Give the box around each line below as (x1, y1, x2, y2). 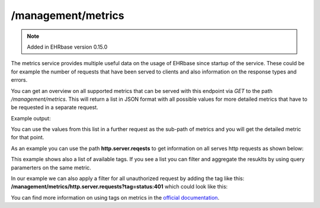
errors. (11, 76, 28, 84)
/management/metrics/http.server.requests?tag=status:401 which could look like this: (11, 183, 228, 190)
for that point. (11, 134, 44, 141)
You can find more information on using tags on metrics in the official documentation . (11, 194, 219, 201)
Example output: (11, 114, 51, 121)
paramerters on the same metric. (11, 164, 91, 171)
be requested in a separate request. (11, 104, 98, 111)
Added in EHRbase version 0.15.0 (27, 43, 108, 50)
